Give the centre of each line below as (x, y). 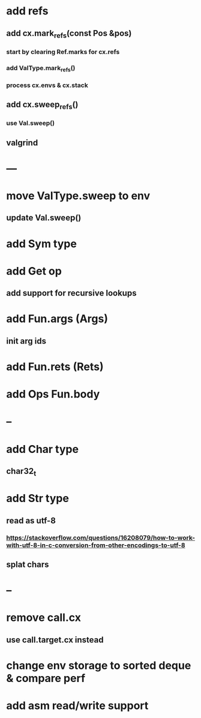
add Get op (34, 271)
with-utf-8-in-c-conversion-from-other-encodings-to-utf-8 (96, 545)
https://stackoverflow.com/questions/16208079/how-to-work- (101, 537)
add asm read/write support (77, 706)
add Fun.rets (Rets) (55, 366)
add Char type (43, 449)
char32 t (21, 472)
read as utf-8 (31, 520)
